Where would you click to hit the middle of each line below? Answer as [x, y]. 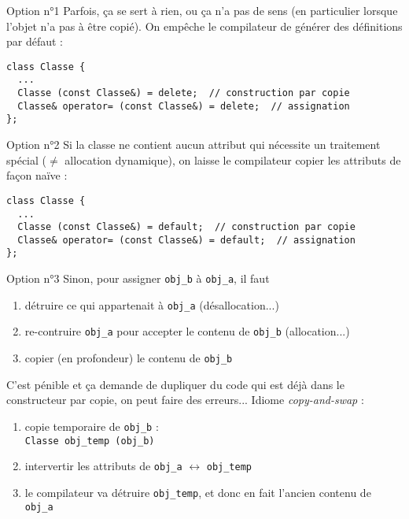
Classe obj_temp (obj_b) [90, 441]
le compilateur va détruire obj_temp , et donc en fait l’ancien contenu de [198, 492]
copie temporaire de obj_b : [92, 426]
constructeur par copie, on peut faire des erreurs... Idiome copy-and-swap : [185, 400]
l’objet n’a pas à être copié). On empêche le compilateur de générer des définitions [204, 26]
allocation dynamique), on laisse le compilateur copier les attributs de [233, 159]
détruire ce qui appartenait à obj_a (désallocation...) [152, 304]
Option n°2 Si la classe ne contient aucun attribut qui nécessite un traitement [193, 145]
